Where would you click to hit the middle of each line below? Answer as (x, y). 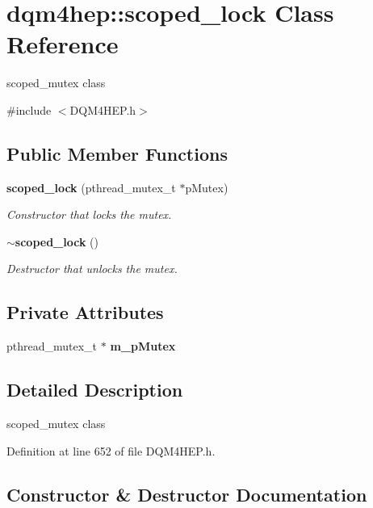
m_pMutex (143, 346)
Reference (63, 44)
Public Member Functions (117, 153)
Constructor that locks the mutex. (89, 214)
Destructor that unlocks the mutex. (92, 269)
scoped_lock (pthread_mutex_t (91, 187)
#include (29, 109)
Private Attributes (85, 312)
